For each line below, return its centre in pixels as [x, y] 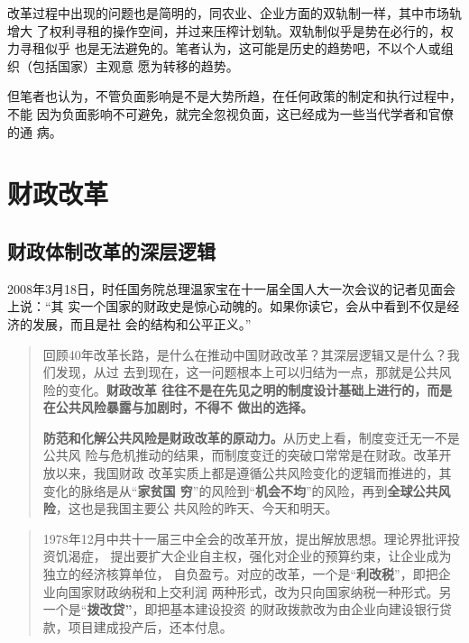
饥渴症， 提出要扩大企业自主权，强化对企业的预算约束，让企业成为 [253, 556]
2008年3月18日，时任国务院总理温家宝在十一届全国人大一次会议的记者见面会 [231, 288]
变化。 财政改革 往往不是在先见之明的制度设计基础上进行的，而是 [260, 389]
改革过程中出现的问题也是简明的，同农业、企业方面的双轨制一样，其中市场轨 [234, 13]
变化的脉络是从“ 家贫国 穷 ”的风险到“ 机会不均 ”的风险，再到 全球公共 [240, 490]
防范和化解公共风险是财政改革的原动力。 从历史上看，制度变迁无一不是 [251, 437]
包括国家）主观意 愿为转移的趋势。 [135, 65]
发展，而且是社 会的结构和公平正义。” [142, 323]
